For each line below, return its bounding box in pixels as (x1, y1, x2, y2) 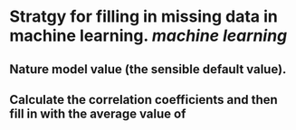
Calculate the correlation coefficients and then (9, 92, 278, 107)
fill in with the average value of (9, 106, 186, 121)
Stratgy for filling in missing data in (9, 6, 278, 27)
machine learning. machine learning (9, 25, 288, 46)
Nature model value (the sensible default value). (9, 61, 287, 77)
